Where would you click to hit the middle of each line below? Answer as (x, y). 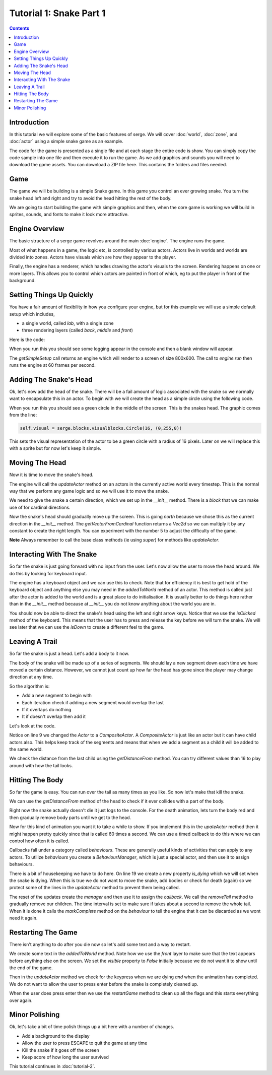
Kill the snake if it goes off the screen (60, 1050)
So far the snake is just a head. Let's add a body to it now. (69, 654)
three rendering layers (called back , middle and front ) (78, 330)
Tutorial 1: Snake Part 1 (57, 13)
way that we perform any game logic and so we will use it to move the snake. (89, 491)
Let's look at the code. (32, 726)
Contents (19, 28)
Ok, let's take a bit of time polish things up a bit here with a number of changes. (92, 1027)
